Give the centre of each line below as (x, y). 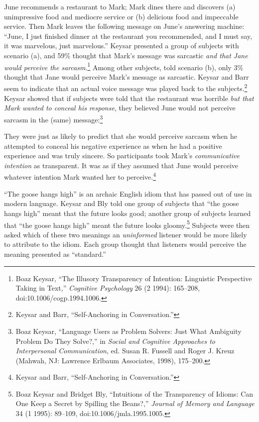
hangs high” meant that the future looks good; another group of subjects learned (128, 213)
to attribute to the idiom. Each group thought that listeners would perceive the (125, 244)
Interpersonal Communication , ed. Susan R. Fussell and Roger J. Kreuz (125, 351)
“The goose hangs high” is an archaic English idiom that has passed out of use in (128, 193)
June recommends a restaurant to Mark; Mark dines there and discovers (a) (120, 6)
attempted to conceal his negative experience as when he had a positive (113, 146)
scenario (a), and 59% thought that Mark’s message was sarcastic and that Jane (126, 55)
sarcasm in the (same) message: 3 (54, 118)
